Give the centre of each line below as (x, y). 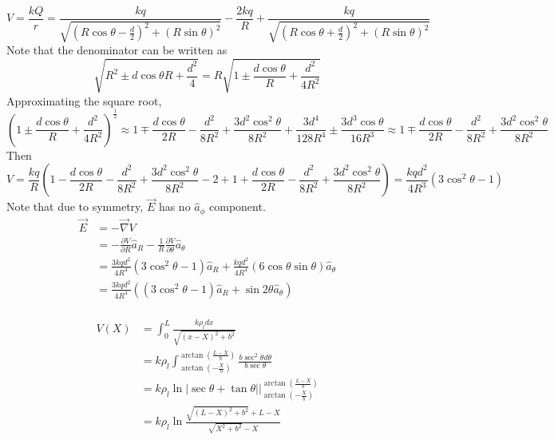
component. (237, 206)
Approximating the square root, (84, 100)
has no (174, 206)
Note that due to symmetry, (75, 206)
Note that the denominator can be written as (117, 50)
